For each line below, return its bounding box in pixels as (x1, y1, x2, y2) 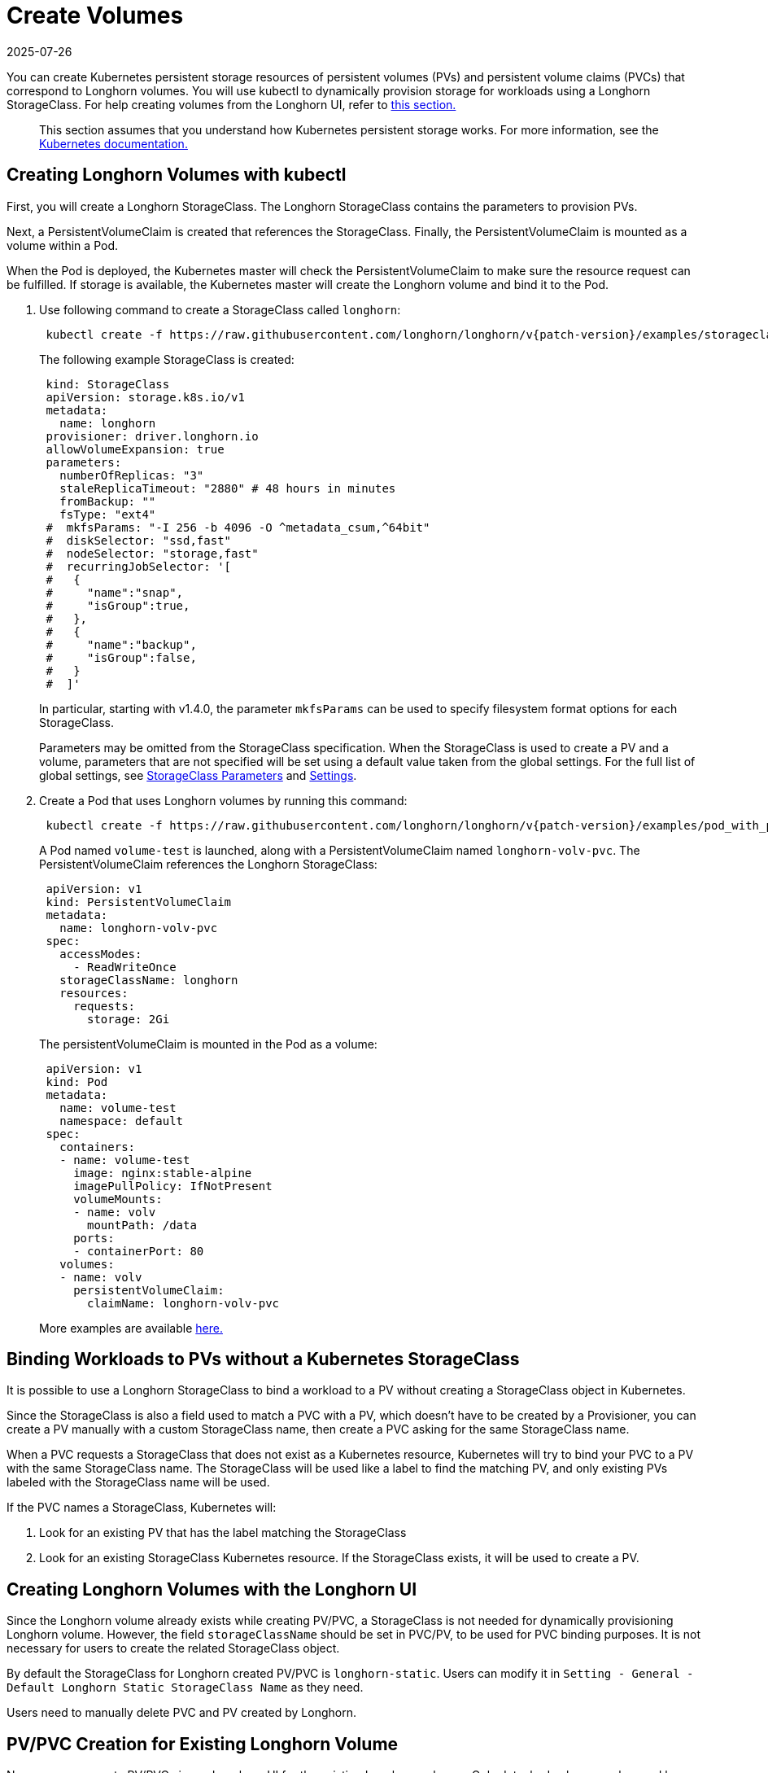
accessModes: (59, 947, 142, 961)
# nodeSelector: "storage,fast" (46, 546, 259, 560)
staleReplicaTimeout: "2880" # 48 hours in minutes (59, 481, 396, 495)
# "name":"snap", (46, 585, 184, 599)
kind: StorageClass (46, 377, 170, 391)
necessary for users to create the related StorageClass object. (7, 1641, 340, 1656)
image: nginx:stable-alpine (73, 1166, 252, 1180)
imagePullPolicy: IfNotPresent (73, 1179, 273, 1193)
